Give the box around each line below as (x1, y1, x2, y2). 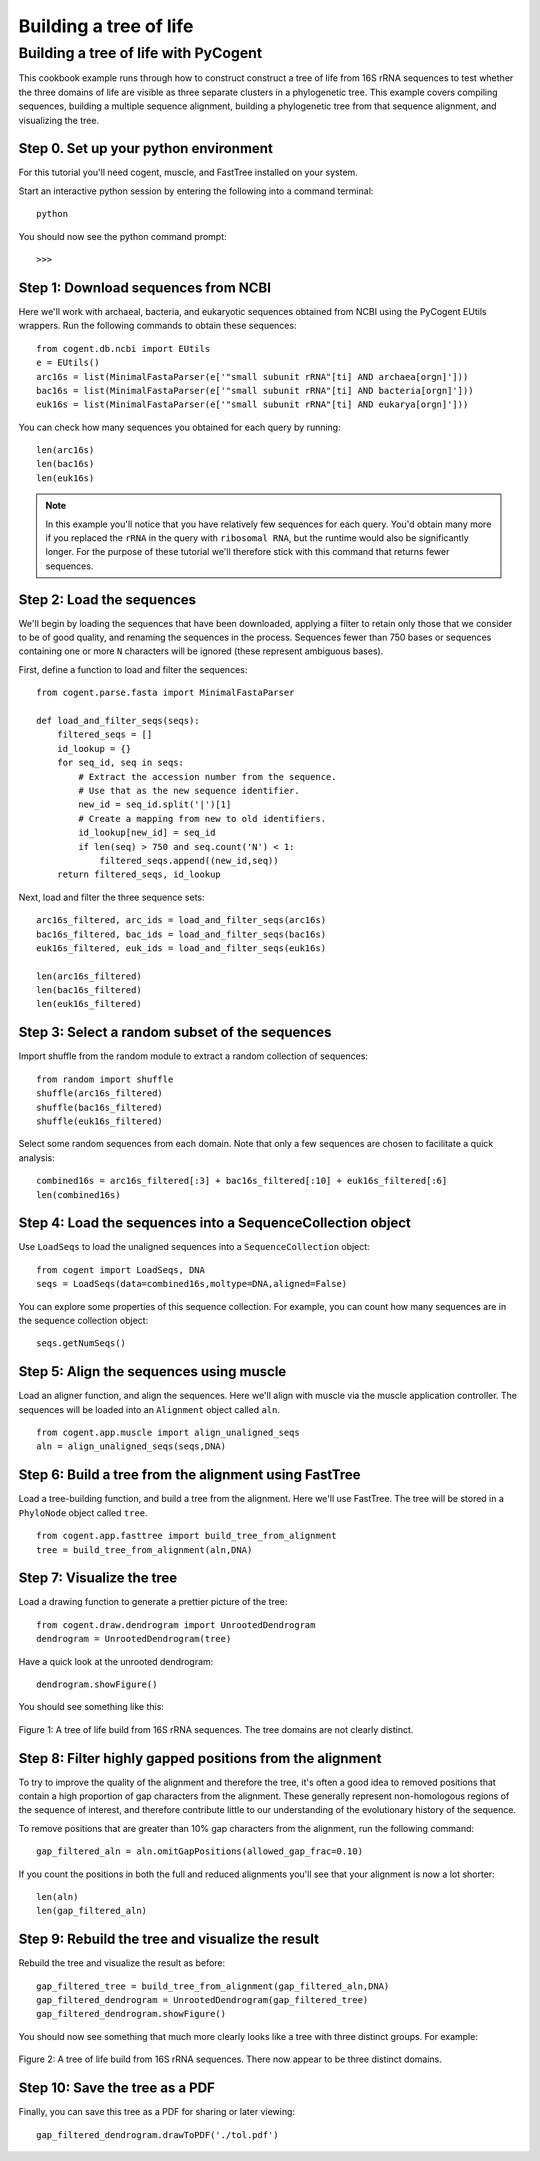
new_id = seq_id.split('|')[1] (78, 799, 232, 810)
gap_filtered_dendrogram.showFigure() (36, 2008, 227, 2020)
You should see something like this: (18, 1701, 165, 1713)
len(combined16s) (36, 1189, 121, 1200)
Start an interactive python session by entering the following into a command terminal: (18, 185, 374, 197)
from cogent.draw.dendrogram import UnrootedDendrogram (36, 1619, 316, 1630)
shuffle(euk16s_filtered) (36, 1115, 164, 1127)
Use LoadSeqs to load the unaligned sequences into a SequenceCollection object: (18, 1241, 370, 1253)
